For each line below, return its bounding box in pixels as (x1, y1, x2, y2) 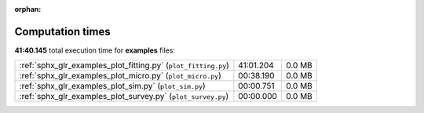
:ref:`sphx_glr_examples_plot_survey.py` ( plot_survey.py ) (19, 91, 229, 102)
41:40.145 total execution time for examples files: (14, 46, 176, 55)
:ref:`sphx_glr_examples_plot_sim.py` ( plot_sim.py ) (19, 81, 206, 92)
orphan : (14, 5, 42, 13)
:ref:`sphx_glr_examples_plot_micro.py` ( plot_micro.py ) (19, 71, 221, 82)
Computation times (14, 24, 111, 38)
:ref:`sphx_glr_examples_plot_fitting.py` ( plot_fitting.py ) (19, 60, 229, 71)
